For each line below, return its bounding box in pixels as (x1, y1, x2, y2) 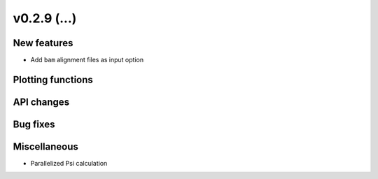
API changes (13, 96, 70, 108)
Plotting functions (13, 73, 94, 85)
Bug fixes (13, 118, 55, 130)
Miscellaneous (13, 141, 78, 152)
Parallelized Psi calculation (30, 159, 108, 168)
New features (13, 37, 73, 49)
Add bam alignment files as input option (30, 56, 143, 64)
